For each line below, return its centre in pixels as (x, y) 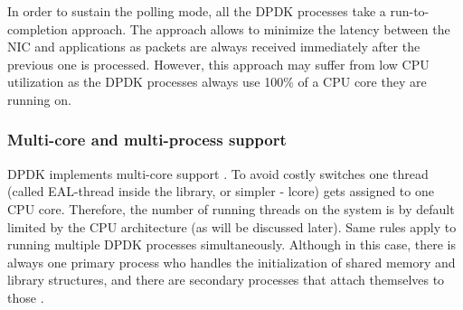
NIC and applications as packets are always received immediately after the (214, 47)
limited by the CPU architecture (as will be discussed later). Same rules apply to (232, 226)
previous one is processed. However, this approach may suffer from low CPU (218, 64)
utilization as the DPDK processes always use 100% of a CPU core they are (217, 82)
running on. (39, 99)
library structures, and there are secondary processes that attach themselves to (226, 280)
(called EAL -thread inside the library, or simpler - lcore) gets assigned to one (221, 191)
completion (38, 28)
